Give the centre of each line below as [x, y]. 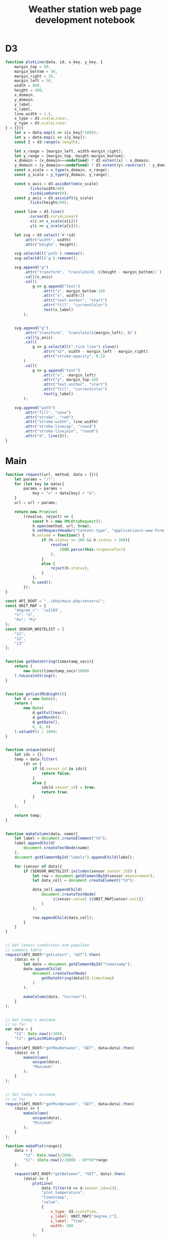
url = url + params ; [36, 503]
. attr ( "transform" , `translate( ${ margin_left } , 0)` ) [80, 333]
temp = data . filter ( [36, 759]
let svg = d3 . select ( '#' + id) [45, 235]
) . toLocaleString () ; [36, 676]
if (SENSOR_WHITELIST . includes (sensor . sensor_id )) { [80, 871]
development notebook [85, 20]
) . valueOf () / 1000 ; [36, 732]
